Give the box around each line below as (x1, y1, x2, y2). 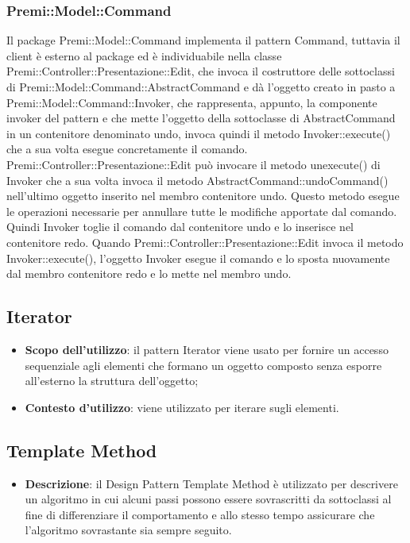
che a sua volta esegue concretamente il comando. (6, 141, 248, 157)
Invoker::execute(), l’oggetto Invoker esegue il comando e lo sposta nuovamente (6, 249, 390, 266)
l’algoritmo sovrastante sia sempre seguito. (25, 522, 232, 538)
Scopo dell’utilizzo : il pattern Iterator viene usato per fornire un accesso (25, 341, 389, 357)
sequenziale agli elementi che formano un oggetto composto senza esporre (25, 356, 382, 373)
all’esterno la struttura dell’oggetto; (25, 372, 199, 389)
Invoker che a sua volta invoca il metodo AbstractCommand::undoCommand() (6, 171, 389, 188)
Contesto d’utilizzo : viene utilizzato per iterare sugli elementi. (25, 399, 339, 415)
